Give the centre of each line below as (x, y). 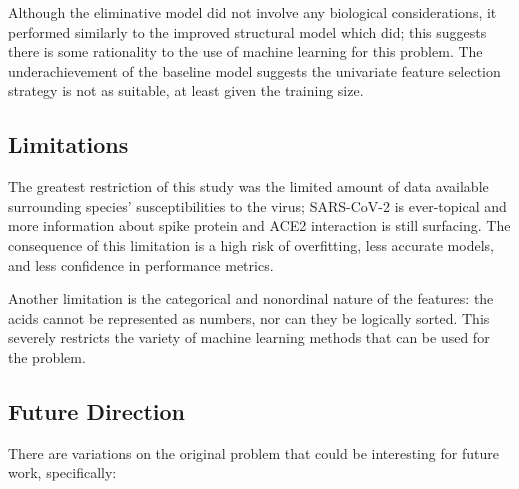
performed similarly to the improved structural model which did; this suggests (247, 31)
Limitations (68, 144)
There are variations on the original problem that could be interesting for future (253, 452)
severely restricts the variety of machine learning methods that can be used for (249, 337)
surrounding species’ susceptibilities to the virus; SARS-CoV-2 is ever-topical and (257, 205)
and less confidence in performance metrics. (141, 264)
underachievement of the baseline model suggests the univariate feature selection (254, 70)
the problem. (47, 356)
